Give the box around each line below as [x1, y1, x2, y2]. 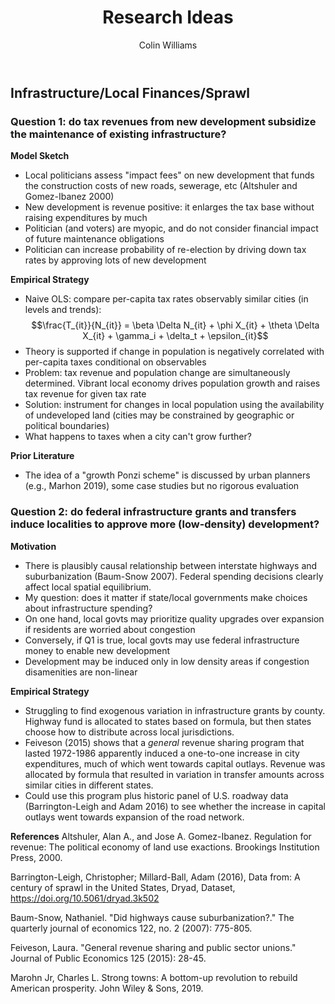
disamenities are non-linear [24, 666, 138, 678]
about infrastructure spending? [24, 602, 153, 614]
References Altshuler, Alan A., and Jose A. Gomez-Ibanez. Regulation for [10, 830, 312, 842]
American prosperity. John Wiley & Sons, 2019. [10, 982, 204, 994]
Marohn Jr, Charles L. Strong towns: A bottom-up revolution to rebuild [10, 971, 298, 983]
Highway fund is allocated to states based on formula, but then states [24, 715, 312, 727]
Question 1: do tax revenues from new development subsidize [10, 114, 317, 128]
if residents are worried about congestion [24, 623, 196, 635]
